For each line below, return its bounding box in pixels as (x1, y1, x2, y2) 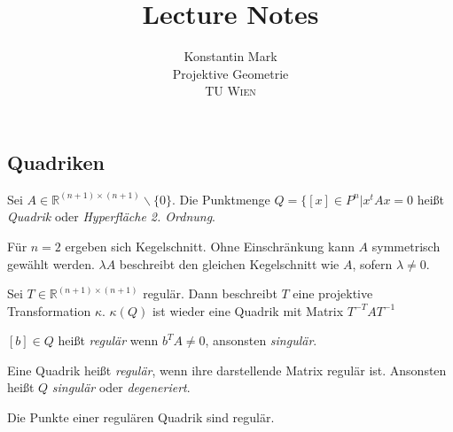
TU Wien (205, 81, 256, 100)
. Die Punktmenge (171, 189, 270, 208)
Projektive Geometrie (172, 64, 289, 82)
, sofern (352, 254, 393, 273)
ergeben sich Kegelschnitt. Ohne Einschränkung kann (65, 236, 355, 255)
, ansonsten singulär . (205, 331, 317, 350)
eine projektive (293, 284, 373, 303)
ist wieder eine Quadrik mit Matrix (152, 301, 344, 320)
